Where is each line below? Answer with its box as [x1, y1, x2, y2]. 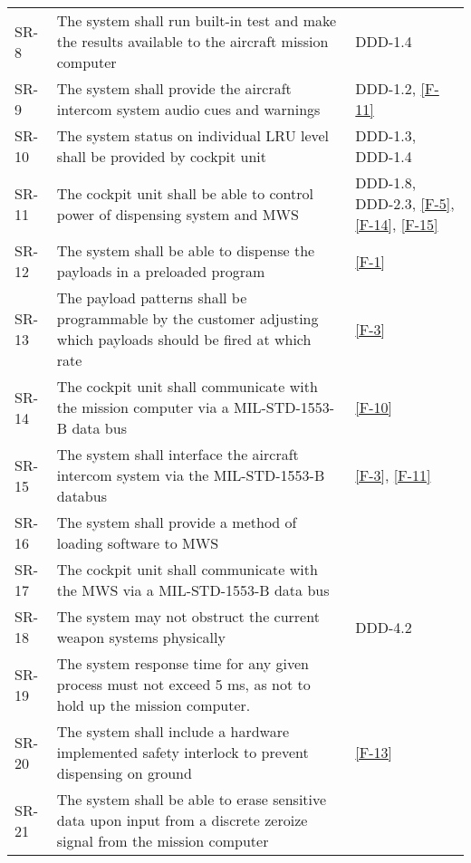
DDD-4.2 [355, 616, 412, 638]
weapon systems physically [56, 627, 226, 647]
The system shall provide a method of [56, 512, 297, 532]
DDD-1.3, [355, 125, 417, 146]
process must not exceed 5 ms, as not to [56, 674, 311, 695]
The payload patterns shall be [56, 287, 247, 308]
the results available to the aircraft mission [56, 31, 329, 52]
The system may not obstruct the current [56, 606, 320, 627]
